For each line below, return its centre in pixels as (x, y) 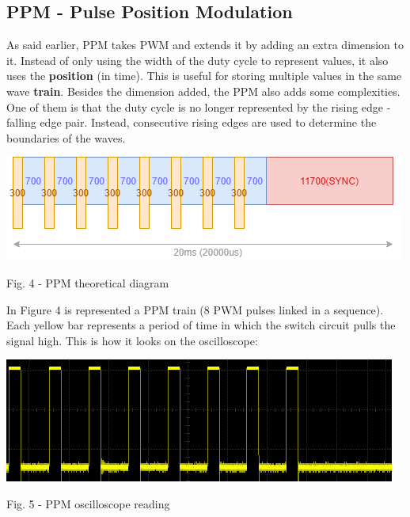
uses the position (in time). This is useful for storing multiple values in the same (204, 76)
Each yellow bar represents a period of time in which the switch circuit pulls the (201, 325)
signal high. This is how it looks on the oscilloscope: (132, 340)
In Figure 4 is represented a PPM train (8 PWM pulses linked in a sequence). (195, 309)
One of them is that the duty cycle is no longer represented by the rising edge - (199, 106)
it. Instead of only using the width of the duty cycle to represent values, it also (197, 60)
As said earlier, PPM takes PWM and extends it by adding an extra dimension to (205, 45)
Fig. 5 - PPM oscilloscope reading (88, 503)
